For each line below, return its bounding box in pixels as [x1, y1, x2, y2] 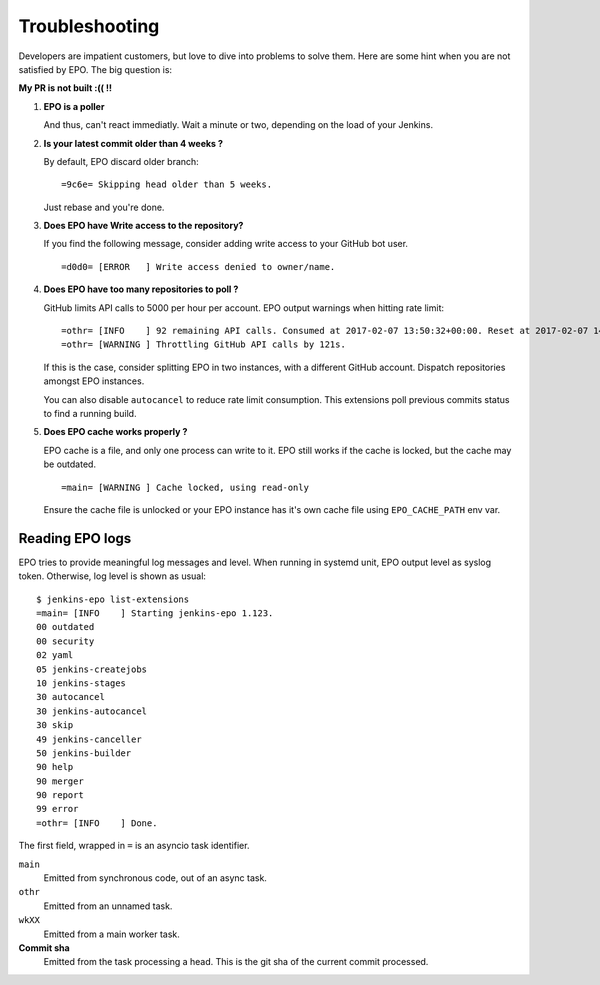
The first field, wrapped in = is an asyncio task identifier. [18, 840, 250, 852]
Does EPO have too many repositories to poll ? [43, 283, 239, 295]
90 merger [36, 775, 84, 787]
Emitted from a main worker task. [43, 928, 180, 940]
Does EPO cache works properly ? [43, 426, 188, 438]
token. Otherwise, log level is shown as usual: [18, 570, 207, 582]
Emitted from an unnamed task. [43, 900, 173, 912]
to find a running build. [43, 407, 137, 419]
